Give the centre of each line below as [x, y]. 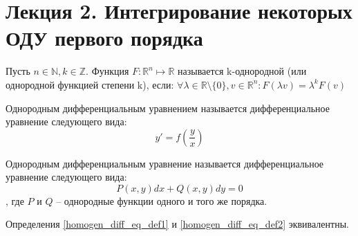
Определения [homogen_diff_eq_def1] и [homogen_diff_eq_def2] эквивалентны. [177, 224]
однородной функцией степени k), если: [90, 84]
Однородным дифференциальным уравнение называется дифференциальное [165, 163]
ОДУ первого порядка [104, 38]
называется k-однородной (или [242, 71]
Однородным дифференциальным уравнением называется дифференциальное [168, 108]
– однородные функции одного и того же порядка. [162, 200]
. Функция [107, 71]
